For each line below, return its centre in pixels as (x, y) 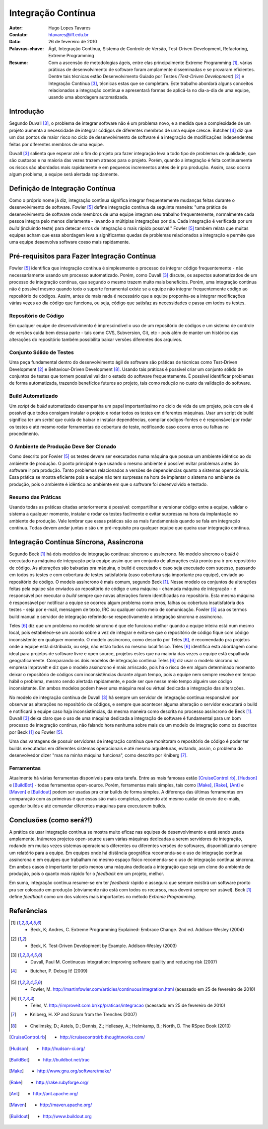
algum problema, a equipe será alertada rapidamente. (64, 174)
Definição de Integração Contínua (63, 188)
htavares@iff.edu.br (68, 34)
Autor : (16, 28)
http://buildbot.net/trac (66, 1059)
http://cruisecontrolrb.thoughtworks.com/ (102, 1037)
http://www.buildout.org (67, 1116)
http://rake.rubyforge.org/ (62, 1082)
